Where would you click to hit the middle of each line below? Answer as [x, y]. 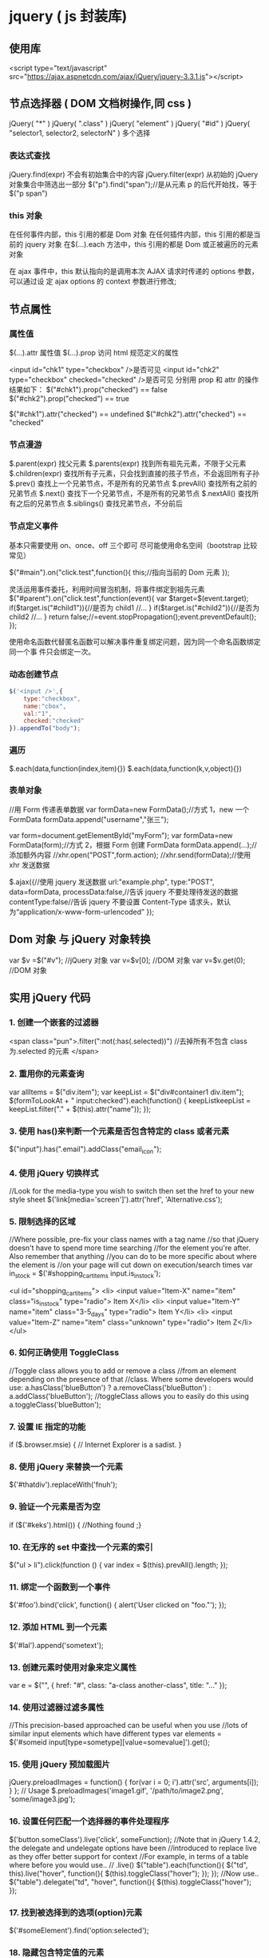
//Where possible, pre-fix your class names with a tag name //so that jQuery [134, 1240]
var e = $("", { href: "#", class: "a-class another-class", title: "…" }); [118, 1685]
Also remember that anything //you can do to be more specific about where [133, 1257]
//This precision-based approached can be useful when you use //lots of [129, 1726]
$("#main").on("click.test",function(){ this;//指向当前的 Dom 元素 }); [119, 572]
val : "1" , [38, 713]
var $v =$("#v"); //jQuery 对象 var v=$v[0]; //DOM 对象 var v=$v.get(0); [127, 960]
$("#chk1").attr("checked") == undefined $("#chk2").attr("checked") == [128, 414]
